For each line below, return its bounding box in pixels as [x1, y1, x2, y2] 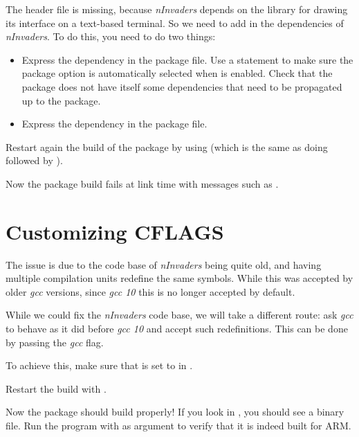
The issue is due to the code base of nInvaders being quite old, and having [6, 257, 322, 271]
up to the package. [21, 93, 101, 107]
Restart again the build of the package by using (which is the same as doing [6, 139, 328, 154]
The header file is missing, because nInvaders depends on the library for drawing [6, 2, 348, 16]
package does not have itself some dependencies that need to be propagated [21, 79, 342, 93]
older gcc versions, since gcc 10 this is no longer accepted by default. [6, 284, 295, 298]
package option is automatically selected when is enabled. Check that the [21, 66, 333, 80]
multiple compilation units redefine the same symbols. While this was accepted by [6, 271, 353, 285]
